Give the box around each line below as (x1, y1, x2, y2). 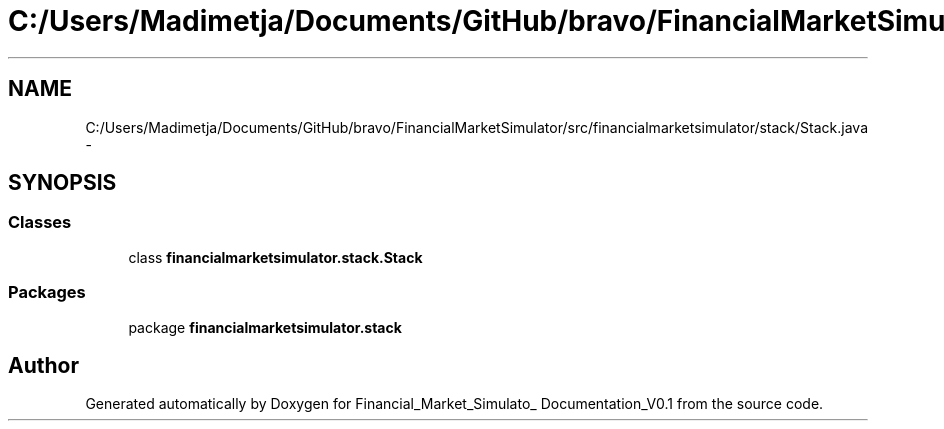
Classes (8, 212, 72, 233)
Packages (8, 282, 86, 303)
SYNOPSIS (8, 170, 117, 196)
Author (8, 352, 79, 378)
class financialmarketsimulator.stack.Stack (128, 248, 423, 266)
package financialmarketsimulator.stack (128, 318, 402, 336)
